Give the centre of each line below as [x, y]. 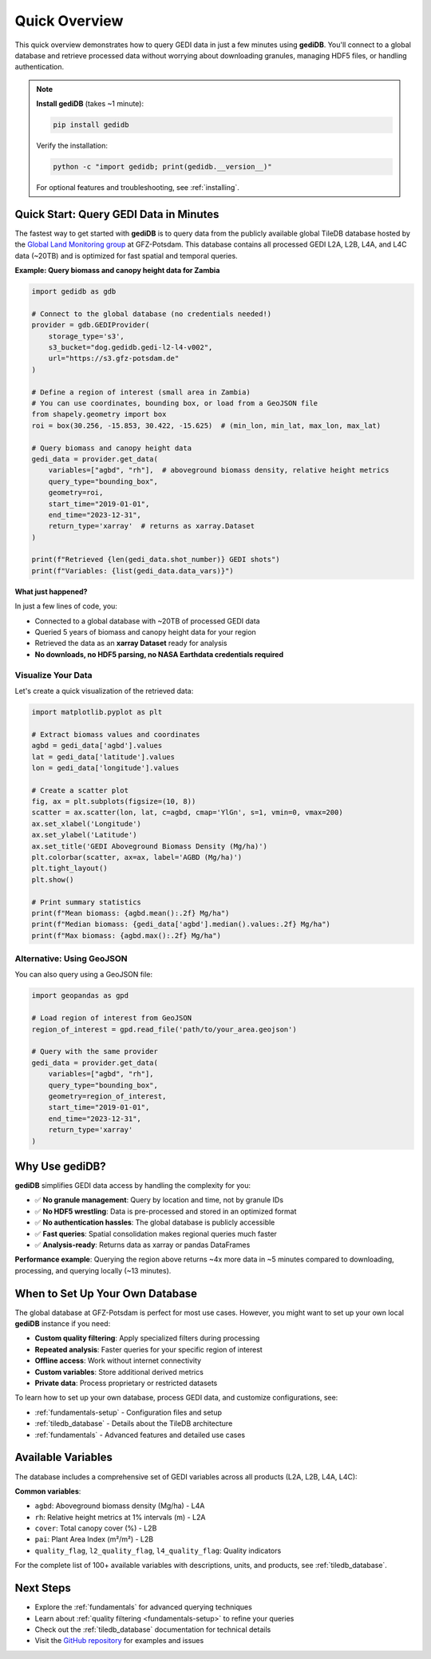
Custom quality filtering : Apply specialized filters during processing [147, 1338]
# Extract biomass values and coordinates [116, 734]
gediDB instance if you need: [63, 1324]
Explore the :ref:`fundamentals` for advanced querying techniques [144, 1607]
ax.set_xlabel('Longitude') [86, 824]
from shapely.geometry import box [99, 414]
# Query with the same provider [95, 1051]
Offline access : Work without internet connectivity [118, 1360]
